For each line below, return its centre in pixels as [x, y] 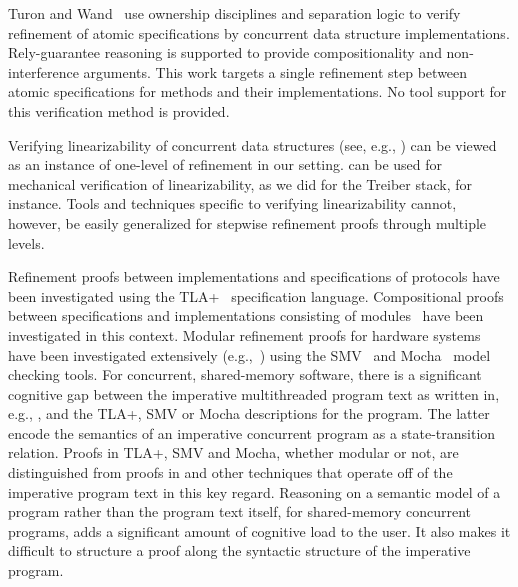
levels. [26, 242]
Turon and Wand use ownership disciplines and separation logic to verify [234, 13]
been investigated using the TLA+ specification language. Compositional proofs [256, 295]
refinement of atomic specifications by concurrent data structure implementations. [259, 32]
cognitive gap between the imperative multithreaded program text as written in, [254, 393]
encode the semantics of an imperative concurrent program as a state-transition [252, 432]
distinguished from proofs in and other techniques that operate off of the [230, 472]
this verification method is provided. [119, 110]
